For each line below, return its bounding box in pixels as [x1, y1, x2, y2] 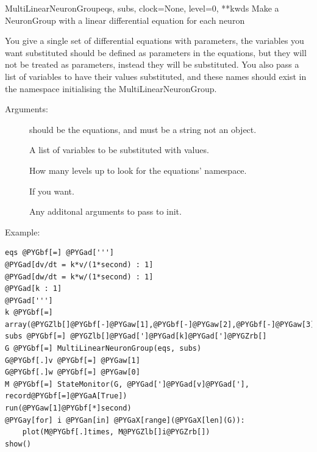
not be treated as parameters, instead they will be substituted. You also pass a [5, 58, 299, 71]
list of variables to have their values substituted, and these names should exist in [5, 70, 307, 82]
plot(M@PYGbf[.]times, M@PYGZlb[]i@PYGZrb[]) [22, 428, 210, 437]
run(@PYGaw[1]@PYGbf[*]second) [5, 404, 132, 413]
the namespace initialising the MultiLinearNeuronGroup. [5, 82, 217, 95]
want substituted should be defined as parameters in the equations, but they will [5, 46, 307, 59]
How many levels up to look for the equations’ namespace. [29, 163, 247, 176]
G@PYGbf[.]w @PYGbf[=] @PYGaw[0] [5, 368, 140, 377]
